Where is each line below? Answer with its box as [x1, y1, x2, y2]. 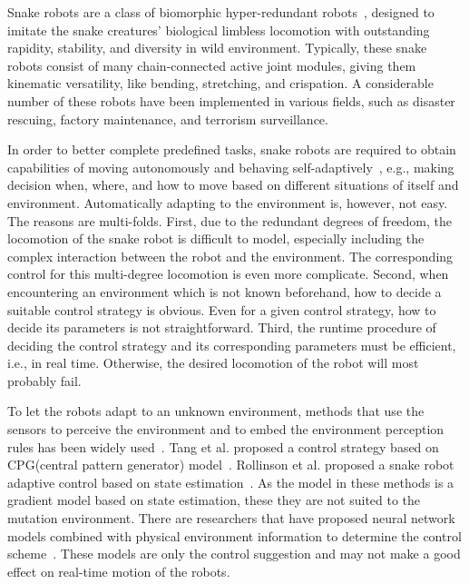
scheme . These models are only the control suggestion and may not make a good [7, 544, 461, 563]
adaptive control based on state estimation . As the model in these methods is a [7, 472, 454, 491]
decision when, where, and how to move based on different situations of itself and [7, 175, 459, 194]
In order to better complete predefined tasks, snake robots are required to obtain [7, 140, 456, 159]
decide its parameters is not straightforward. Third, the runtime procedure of [7, 318, 436, 337]
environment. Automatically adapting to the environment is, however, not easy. [7, 193, 448, 212]
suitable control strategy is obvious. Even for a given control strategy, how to [7, 300, 436, 319]
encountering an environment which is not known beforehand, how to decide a [7, 282, 442, 301]
